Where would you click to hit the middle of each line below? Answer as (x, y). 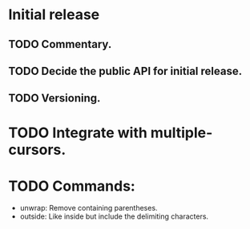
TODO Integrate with (78, 132)
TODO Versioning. (54, 99)
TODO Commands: (72, 186)
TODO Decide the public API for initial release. (125, 71)
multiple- (181, 132)
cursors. (37, 150)
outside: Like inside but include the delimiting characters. (114, 216)
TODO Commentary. (60, 44)
